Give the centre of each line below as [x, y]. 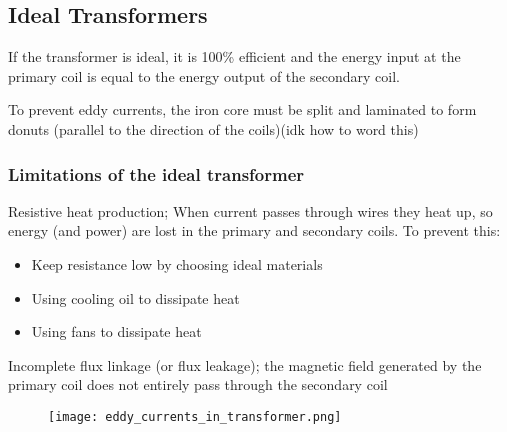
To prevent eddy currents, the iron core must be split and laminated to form [242, 109]
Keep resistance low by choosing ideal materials [177, 263]
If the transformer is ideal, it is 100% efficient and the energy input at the [234, 56]
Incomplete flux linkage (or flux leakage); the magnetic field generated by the [245, 364]
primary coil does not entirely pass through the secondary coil [198, 384]
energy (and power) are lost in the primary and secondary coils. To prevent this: [254, 230]
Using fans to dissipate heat [116, 331]
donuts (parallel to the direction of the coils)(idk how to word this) [213, 128]
